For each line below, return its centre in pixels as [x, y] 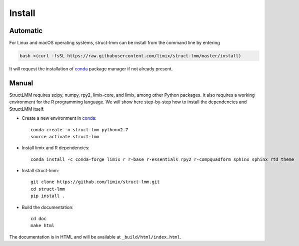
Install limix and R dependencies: [55, 148]
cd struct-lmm [48, 189]
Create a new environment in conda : [59, 118]
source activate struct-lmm [65, 136]
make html [42, 226]
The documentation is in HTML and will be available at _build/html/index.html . [95, 237]
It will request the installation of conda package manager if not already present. [91, 69]
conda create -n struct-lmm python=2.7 [79, 129]
